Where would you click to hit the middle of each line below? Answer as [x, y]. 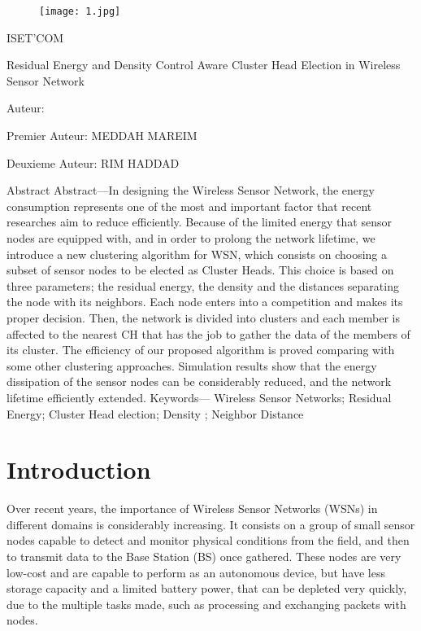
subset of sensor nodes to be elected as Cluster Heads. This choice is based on [200, 270]
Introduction [79, 469]
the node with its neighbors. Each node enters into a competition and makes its [205, 302]
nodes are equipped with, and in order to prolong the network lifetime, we [191, 238]
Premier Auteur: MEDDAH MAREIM [102, 136]
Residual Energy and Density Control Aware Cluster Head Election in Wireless [204, 65]
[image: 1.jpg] [80, 11]
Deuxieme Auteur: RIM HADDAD [93, 162]
